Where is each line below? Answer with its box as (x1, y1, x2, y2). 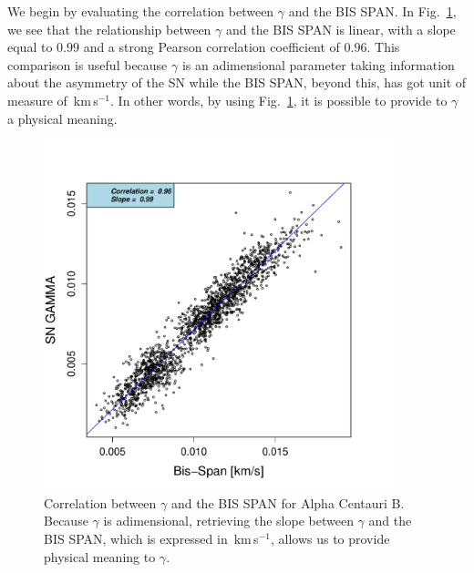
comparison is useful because (7, 55, 168, 74)
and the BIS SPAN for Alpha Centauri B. (170, 493, 405, 512)
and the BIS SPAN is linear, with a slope (225, 19, 456, 38)
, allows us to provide (270, 528, 390, 547)
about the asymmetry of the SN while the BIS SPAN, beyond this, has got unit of (7, 73, 467, 92)
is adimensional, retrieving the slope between (103, 511, 354, 530)
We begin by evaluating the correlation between (7, 2, 274, 20)
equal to (7, 37, 53, 56)
